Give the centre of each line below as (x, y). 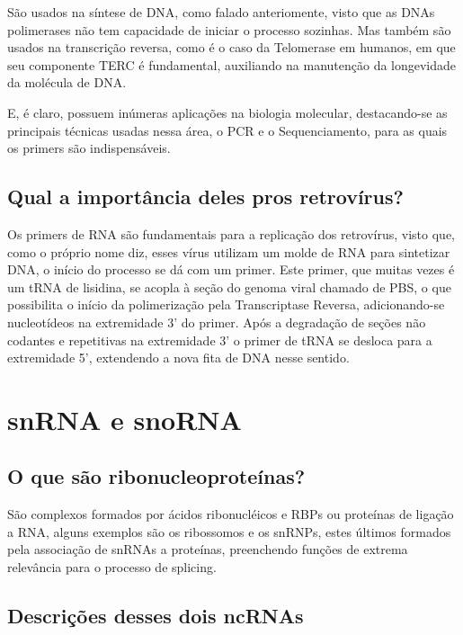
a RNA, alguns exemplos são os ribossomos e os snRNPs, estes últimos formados (229, 531)
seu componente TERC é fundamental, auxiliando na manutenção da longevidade (232, 64)
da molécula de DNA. (67, 82)
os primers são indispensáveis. (89, 148)
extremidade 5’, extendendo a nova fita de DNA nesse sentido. (178, 358)
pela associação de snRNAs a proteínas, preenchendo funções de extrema (208, 549)
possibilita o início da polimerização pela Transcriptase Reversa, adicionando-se (226, 304)
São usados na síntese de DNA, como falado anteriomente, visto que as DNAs (221, 12)
